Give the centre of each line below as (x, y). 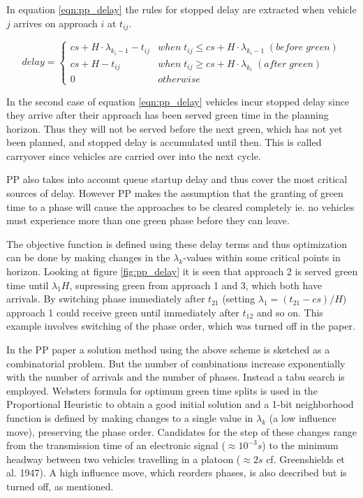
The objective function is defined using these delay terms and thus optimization (177, 243)
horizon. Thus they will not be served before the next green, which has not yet (175, 128)
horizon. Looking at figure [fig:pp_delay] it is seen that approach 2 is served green (182, 271)
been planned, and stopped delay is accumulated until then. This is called (164, 142)
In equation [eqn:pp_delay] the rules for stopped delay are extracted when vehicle (181, 9)
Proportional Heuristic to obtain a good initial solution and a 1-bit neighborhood (180, 404)
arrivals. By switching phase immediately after (106, 299)
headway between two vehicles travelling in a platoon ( (124, 459)
